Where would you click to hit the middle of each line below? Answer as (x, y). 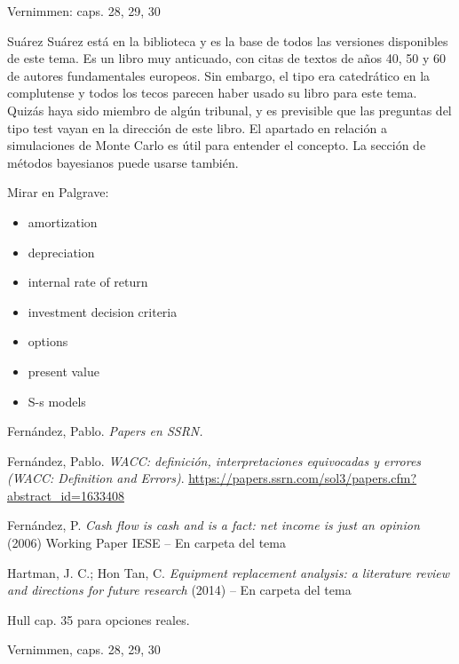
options (48, 341)
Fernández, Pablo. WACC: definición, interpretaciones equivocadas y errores (214, 460)
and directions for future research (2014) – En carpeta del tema (179, 590)
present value (64, 371)
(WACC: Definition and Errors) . (96, 478)
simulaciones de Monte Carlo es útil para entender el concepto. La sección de (217, 145)
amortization (63, 221)
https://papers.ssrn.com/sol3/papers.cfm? (303, 478)
